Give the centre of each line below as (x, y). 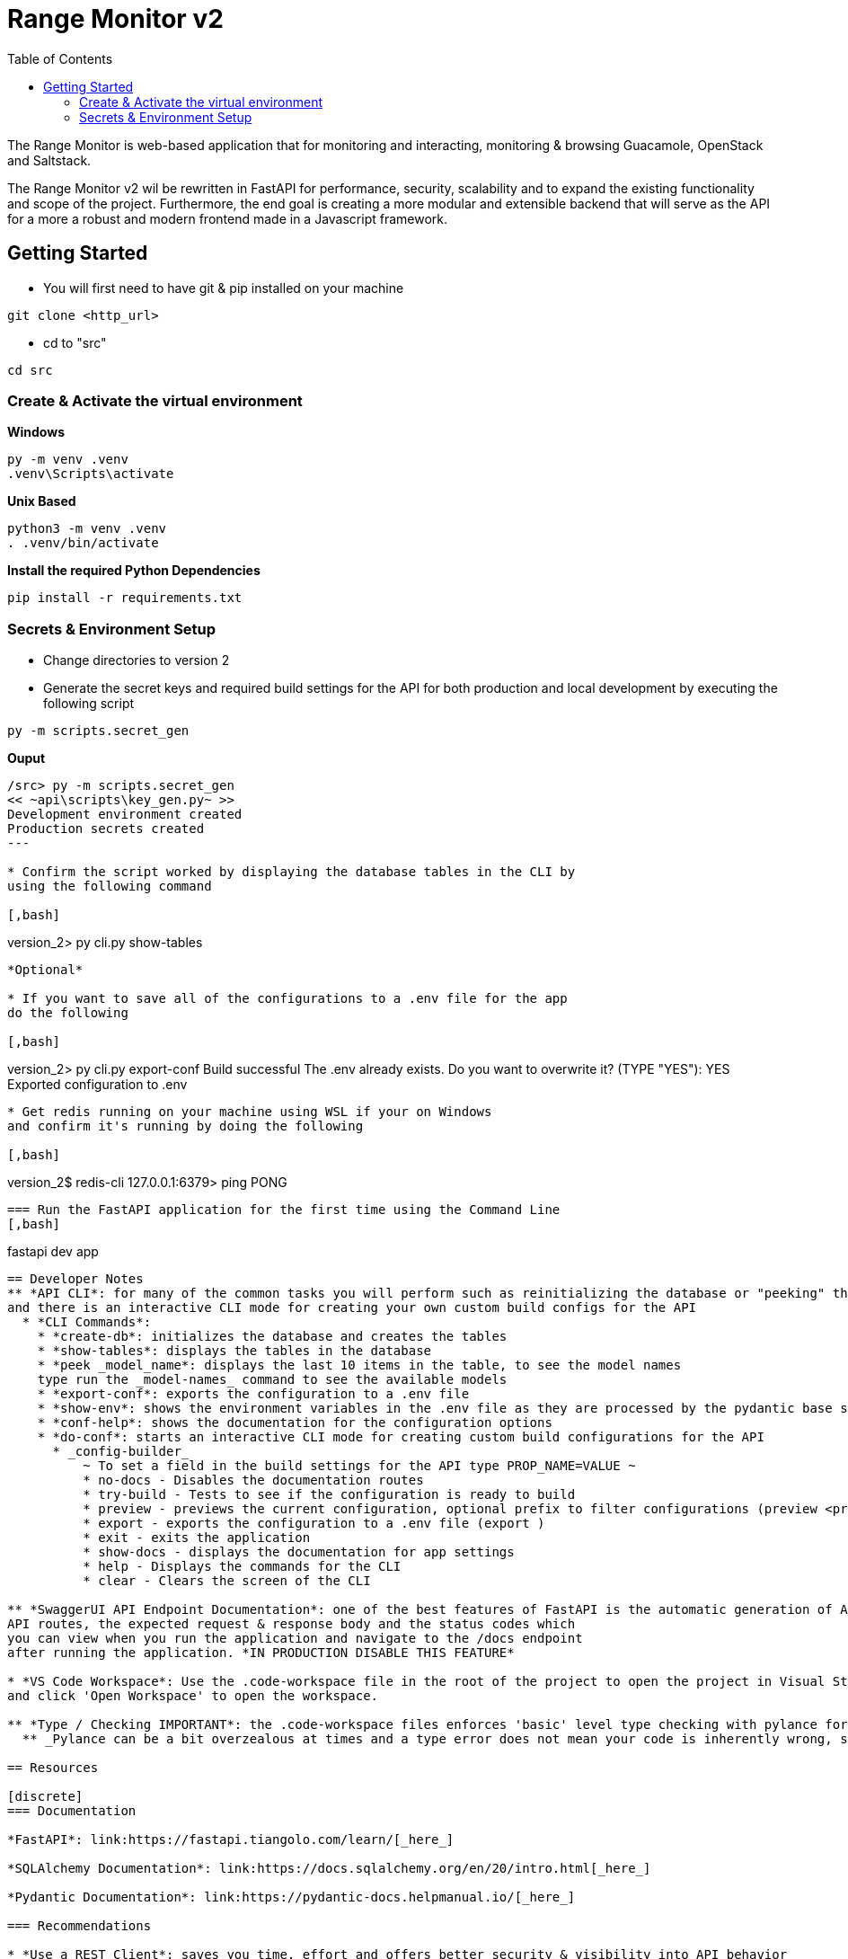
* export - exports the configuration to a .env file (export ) (314, 1524)
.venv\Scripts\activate (91, 474)
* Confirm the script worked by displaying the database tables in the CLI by (291, 872)
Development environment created (125, 815)
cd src (30, 370)
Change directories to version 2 (137, 660)
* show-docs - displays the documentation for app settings (299, 1552)
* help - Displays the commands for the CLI (242, 1567)
